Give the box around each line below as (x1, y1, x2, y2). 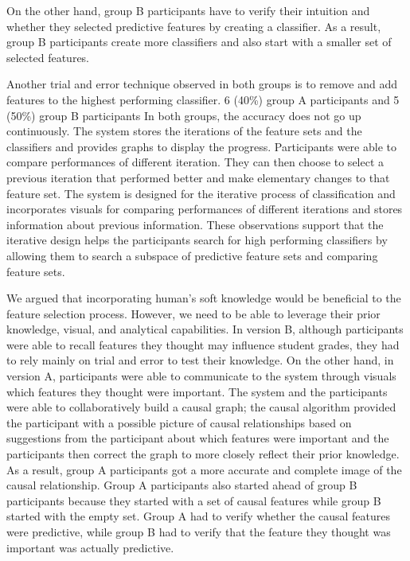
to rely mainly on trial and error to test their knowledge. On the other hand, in (6, 352, 394, 368)
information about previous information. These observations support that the (6, 216, 384, 232)
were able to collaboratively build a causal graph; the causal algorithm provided (6, 399, 396, 415)
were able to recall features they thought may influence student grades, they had (6, 336, 400, 353)
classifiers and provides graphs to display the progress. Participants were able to (6, 138, 396, 154)
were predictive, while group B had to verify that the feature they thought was (6, 524, 391, 540)
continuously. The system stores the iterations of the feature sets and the (6, 123, 362, 139)
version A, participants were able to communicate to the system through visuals (6, 368, 396, 384)
